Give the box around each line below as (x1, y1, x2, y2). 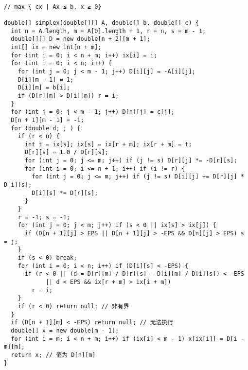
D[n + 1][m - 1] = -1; (11, 116, 84, 123)
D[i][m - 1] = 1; (18, 76, 74, 83)
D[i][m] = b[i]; (18, 84, 71, 91)
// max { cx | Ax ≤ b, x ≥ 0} (4, 3, 102, 10)
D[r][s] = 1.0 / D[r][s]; (24, 149, 108, 156)
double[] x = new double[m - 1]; (11, 327, 119, 334)
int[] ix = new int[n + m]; (11, 43, 102, 51)
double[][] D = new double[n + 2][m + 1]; (11, 35, 150, 43)
